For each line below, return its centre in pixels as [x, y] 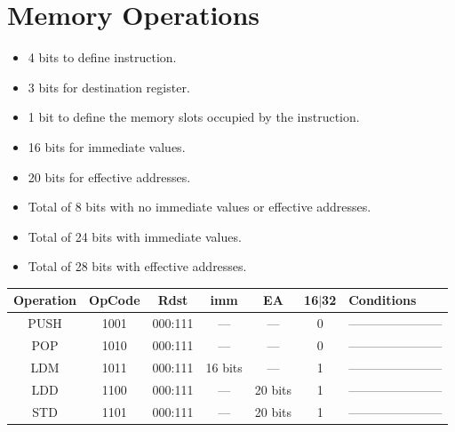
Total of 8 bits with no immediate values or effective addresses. [200, 207]
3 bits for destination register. [109, 87]
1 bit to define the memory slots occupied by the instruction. [194, 117]
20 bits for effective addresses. [109, 176]
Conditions [383, 300]
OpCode [115, 300]
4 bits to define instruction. [102, 57]
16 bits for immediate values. [107, 146]
